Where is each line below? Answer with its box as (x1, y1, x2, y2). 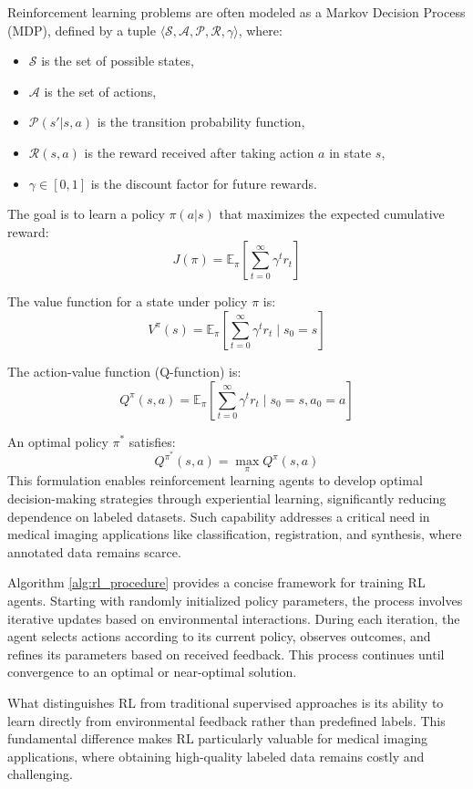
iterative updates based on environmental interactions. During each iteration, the (7, 608, 460, 628)
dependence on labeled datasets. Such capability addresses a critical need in (7, 506, 430, 525)
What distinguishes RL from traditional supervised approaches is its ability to (7, 692, 444, 711)
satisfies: (129, 431, 176, 451)
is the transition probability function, (97, 112, 305, 131)
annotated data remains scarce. (7, 542, 181, 561)
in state (329, 142, 372, 161)
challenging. (7, 764, 73, 784)
